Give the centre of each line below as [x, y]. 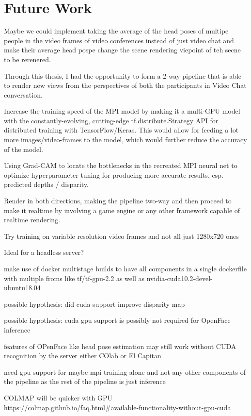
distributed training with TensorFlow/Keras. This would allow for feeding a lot [121, 130]
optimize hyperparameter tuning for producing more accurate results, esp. [114, 175]
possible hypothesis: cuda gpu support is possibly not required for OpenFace [117, 320]
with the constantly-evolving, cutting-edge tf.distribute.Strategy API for [111, 120]
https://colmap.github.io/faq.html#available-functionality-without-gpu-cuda [118, 407]
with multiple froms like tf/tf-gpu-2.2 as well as [74, 278]
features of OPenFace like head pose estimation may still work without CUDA [120, 346]
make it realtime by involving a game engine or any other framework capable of [122, 210]
